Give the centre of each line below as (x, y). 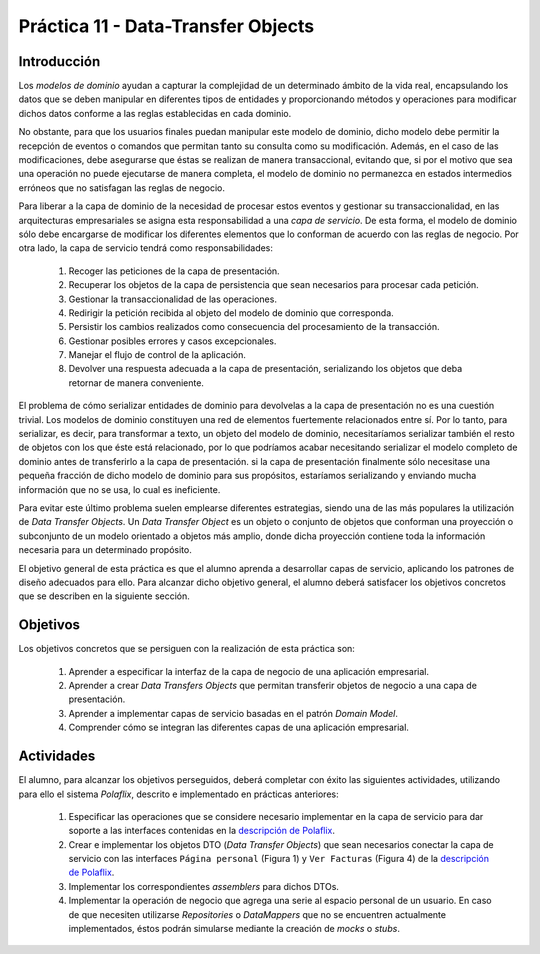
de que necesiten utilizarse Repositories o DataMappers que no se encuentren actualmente (257, 914)
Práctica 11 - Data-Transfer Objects (166, 26)
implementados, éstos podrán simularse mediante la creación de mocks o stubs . (234, 929)
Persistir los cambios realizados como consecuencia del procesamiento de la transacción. (254, 327)
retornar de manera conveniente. (136, 382)
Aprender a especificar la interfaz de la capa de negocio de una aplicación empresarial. (249, 671)
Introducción (59, 61)
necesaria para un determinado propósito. (105, 550)
